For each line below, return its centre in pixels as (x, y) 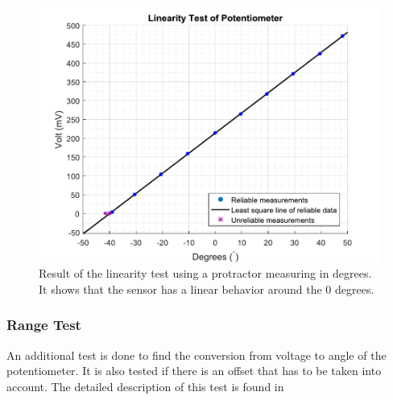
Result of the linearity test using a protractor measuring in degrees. (205, 273)
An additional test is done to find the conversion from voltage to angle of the (196, 355)
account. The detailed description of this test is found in (145, 386)
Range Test (44, 325)
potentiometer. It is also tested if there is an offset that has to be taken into (194, 371)
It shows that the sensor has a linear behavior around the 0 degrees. (207, 289)
